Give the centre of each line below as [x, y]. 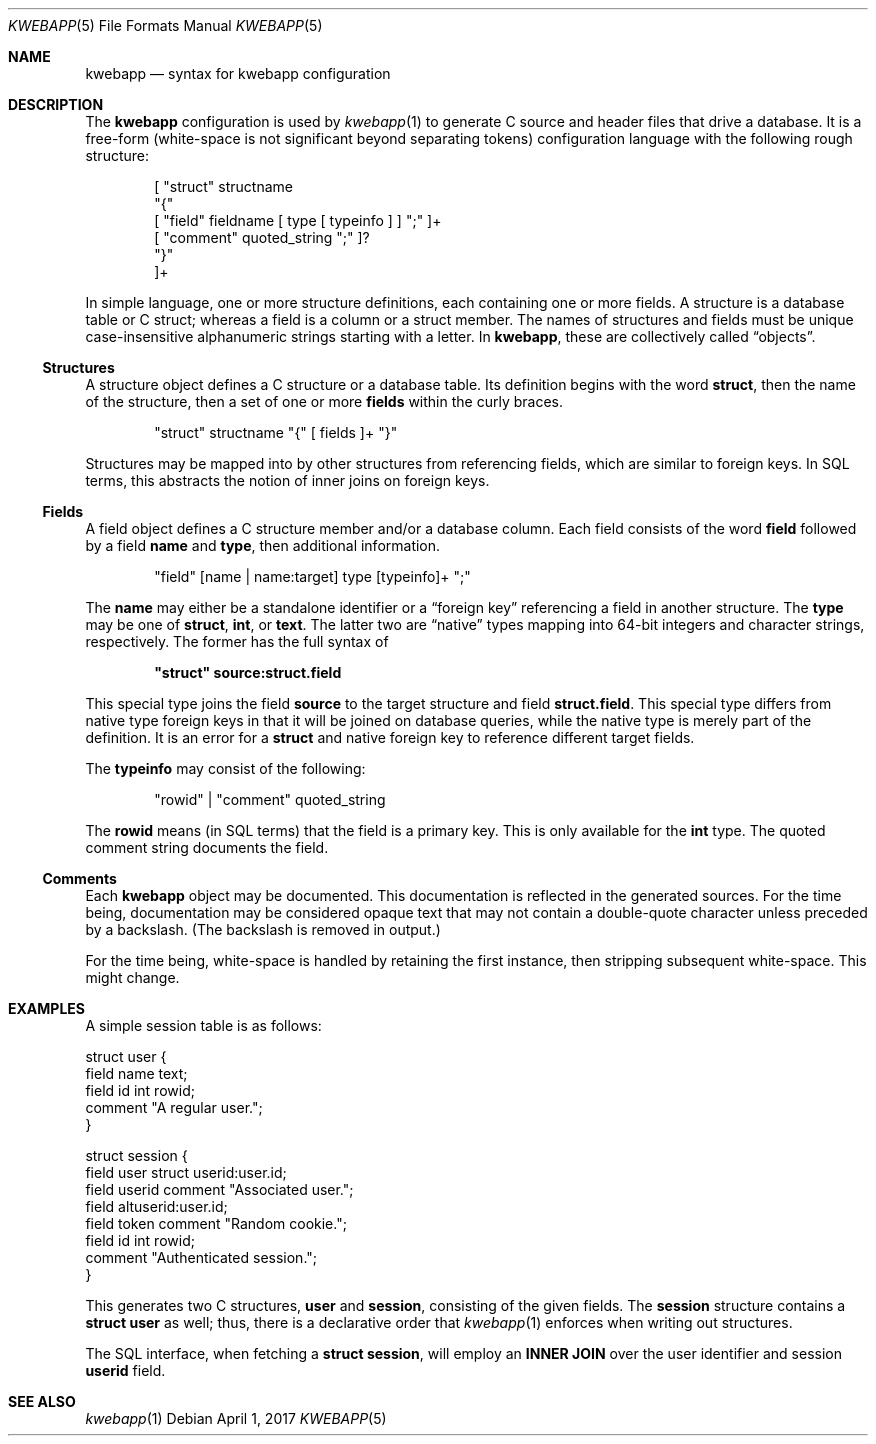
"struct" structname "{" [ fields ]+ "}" [276, 432]
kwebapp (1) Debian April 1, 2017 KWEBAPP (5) [236, 1418]
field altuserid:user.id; [156, 1206]
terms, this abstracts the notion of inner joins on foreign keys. [287, 480]
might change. [132, 977]
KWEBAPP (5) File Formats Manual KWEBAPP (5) [165, 25]
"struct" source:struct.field [248, 672]
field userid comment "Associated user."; [219, 1189]
